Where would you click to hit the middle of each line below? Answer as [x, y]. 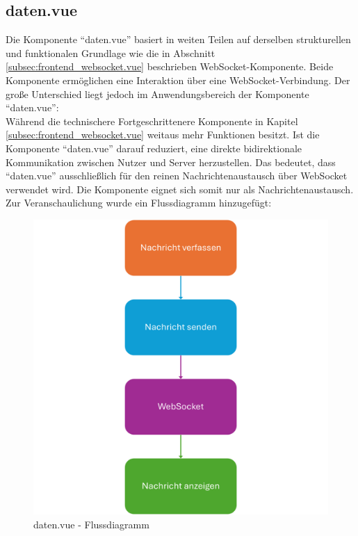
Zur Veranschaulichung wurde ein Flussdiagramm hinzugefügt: [139, 203]
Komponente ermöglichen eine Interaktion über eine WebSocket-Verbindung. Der [178, 80]
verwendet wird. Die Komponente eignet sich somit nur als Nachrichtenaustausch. [180, 189]
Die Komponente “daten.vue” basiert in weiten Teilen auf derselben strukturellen [178, 39]
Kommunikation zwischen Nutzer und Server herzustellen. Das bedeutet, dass [171, 162]
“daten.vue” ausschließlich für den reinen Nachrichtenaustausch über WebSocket [177, 176]
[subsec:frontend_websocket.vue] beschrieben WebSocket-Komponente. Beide [170, 66]
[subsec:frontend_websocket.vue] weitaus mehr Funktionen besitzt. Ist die [163, 135]
